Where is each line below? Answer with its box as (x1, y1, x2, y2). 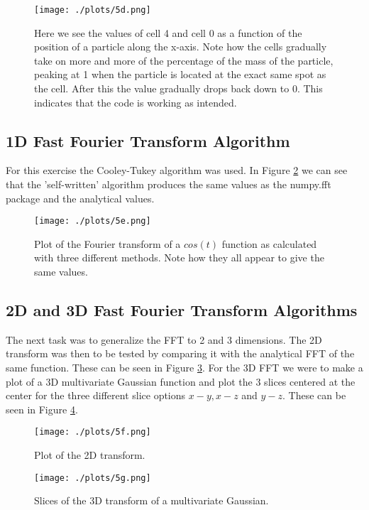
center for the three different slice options (6, 388, 186, 403)
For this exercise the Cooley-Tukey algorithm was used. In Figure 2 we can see (6, 163, 348, 178)
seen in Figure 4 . (6, 401, 78, 416)
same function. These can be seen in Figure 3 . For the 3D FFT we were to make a (6, 360, 363, 375)
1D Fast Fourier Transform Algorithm (6, 129, 290, 151)
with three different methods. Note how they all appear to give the (34, 250, 324, 265)
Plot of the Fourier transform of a (34, 236, 181, 251)
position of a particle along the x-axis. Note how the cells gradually (34, 39, 327, 54)
